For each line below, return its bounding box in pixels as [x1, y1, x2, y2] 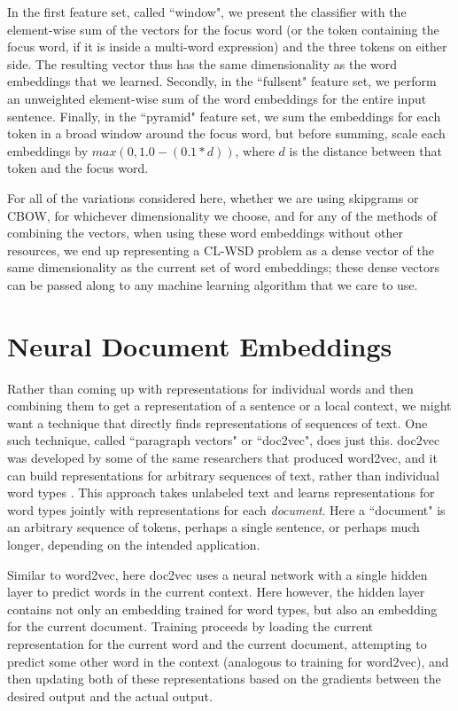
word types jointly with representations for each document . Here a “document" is [7, 500, 446, 519]
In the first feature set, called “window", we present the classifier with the [7, 3, 407, 20]
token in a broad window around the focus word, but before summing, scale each [7, 124, 446, 143]
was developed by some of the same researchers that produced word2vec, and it [7, 449, 438, 466]
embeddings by [7, 141, 89, 160]
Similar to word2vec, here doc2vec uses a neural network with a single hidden [7, 565, 428, 583]
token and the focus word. [7, 159, 149, 177]
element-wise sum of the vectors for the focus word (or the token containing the [7, 20, 439, 38]
